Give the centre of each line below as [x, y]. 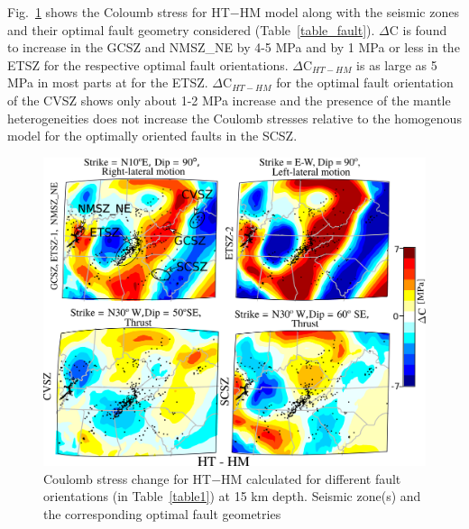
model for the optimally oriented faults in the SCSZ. [152, 136]
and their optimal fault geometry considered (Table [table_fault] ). [191, 29]
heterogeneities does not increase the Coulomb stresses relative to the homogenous [234, 118]
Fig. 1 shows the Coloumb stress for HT [119, 12]
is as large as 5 [397, 64]
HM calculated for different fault [311, 478]
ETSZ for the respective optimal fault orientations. [148, 64]
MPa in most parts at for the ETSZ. [108, 82]
